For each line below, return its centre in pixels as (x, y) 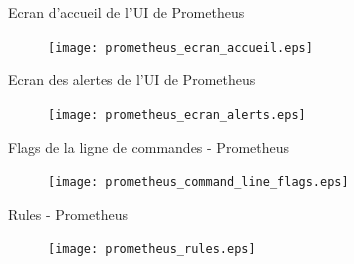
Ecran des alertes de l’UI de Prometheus (132, 79)
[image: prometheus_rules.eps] (152, 249)
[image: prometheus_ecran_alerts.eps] (177, 114)
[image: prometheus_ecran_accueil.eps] (180, 47)
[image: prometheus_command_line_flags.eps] (198, 182)
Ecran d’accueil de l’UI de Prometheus (126, 12)
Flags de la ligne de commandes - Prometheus (149, 146)
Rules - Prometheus (68, 213)
